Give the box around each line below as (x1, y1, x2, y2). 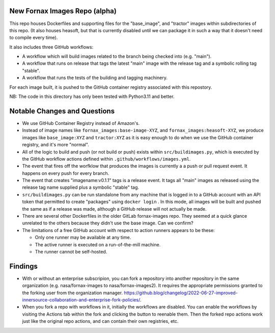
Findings (9, 262, 38, 270)
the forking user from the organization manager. (22, 290, 123, 296)
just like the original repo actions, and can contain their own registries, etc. (22, 318, 179, 324)
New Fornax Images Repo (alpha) (9, 7, 117, 15)
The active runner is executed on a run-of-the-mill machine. (35, 241, 161, 247)
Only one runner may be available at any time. (35, 235, 131, 241)
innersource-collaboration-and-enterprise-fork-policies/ (22, 297, 140, 303)
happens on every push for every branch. (22, 170, 109, 176)
